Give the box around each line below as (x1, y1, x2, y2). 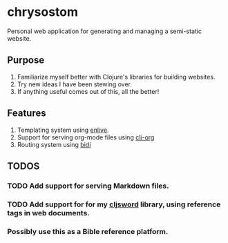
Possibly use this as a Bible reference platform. (7, 226, 169, 236)
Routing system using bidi (17, 140, 91, 148)
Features (7, 108, 46, 119)
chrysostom (7, 4, 78, 20)
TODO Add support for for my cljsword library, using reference (7, 200, 221, 209)
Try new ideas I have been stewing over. (17, 80, 133, 88)
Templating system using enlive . (17, 126, 109, 134)
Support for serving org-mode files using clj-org (17, 133, 155, 142)
